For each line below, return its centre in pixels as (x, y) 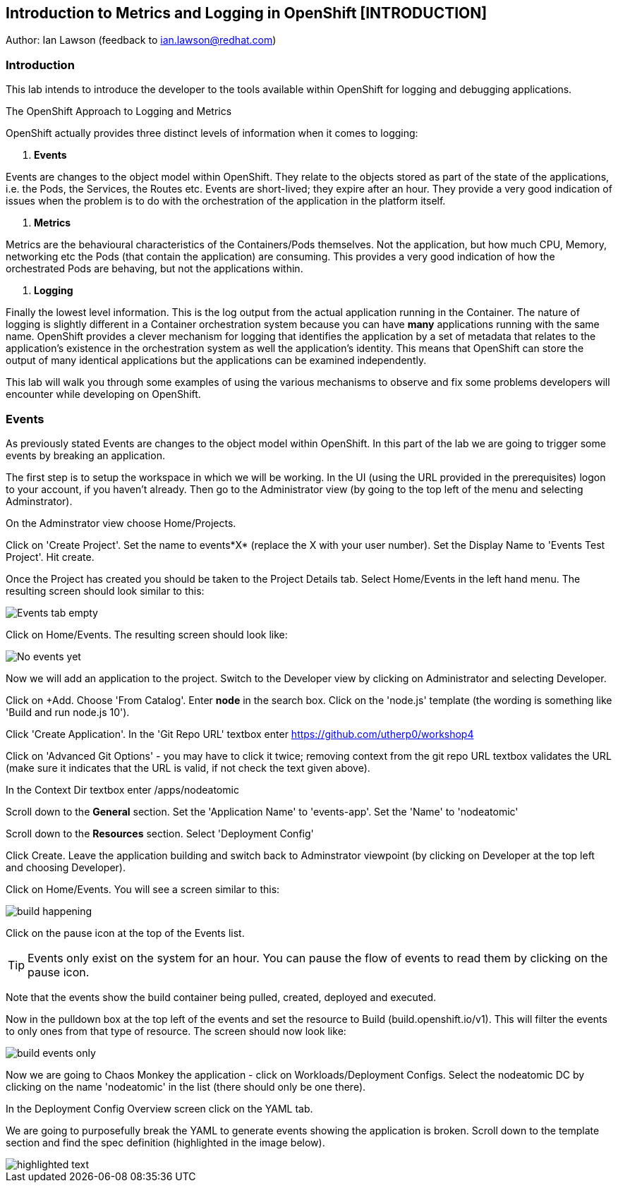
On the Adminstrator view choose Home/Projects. (121, 523)
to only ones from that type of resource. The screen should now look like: (176, 1031)
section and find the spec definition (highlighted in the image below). (165, 1142)
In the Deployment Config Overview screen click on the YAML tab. (159, 1108)
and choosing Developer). (66, 867)
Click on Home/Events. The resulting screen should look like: (147, 634)
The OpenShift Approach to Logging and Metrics (119, 111)
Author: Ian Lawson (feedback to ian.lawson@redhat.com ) (141, 40)
